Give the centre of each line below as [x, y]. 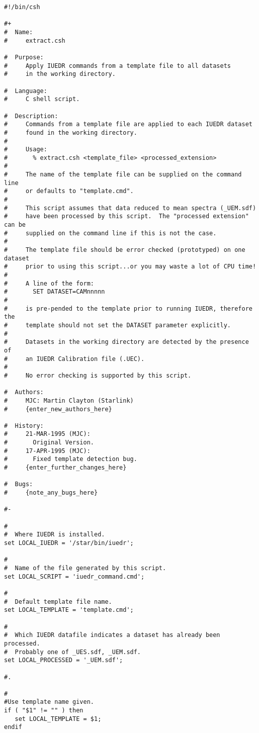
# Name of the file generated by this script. [85, 568]
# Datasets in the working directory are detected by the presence [126, 342]
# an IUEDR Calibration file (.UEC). [74, 359]
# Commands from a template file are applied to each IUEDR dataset [128, 124]
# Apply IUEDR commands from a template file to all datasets [118, 66]
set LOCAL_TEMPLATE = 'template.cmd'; [69, 610]
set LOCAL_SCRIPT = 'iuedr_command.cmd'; [74, 576]
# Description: [31, 116]
